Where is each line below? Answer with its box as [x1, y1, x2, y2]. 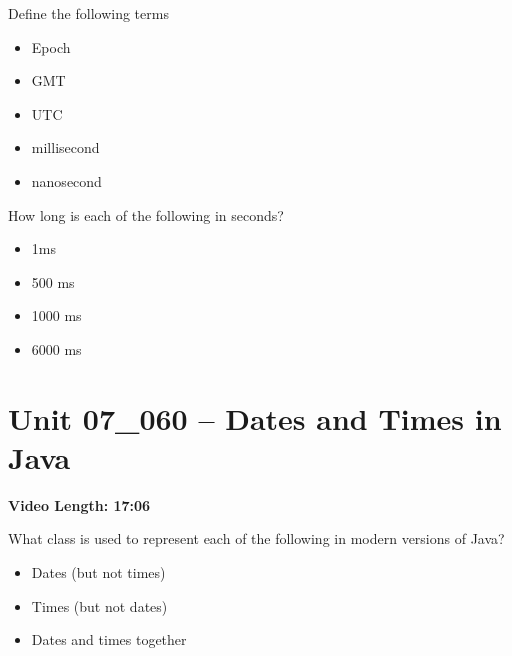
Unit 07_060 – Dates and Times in [8, 397, 502, 438]
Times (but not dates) [31, 595, 168, 616]
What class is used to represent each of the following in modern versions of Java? [8, 528, 505, 549]
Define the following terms [8, 3, 169, 23]
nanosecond [31, 170, 102, 191]
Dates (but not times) [31, 562, 166, 583]
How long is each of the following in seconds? [8, 204, 284, 225]
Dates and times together [31, 629, 187, 650]
